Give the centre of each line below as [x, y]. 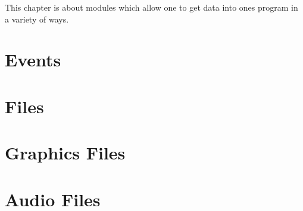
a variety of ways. [37, 19]
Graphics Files [65, 153]
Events [33, 60]
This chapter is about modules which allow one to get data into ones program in [151, 7]
